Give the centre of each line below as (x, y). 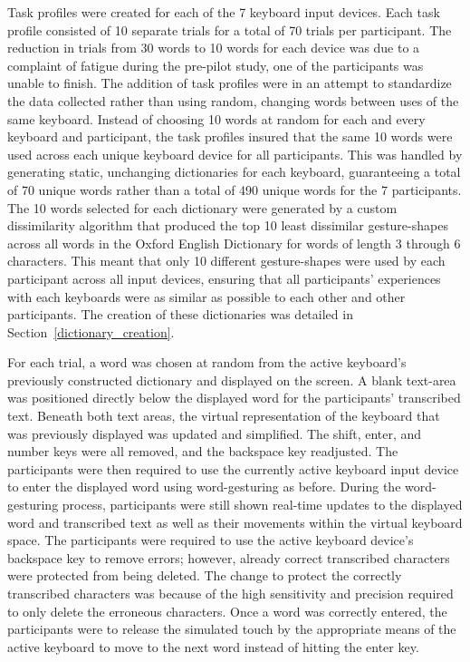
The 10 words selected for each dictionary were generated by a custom (202, 207)
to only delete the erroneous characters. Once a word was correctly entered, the (227, 611)
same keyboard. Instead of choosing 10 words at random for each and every (216, 118)
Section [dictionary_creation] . (91, 331)
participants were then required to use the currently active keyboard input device (233, 468)
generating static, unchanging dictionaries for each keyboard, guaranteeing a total (234, 172)
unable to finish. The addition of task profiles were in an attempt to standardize (230, 83)
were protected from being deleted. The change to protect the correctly (205, 575)
